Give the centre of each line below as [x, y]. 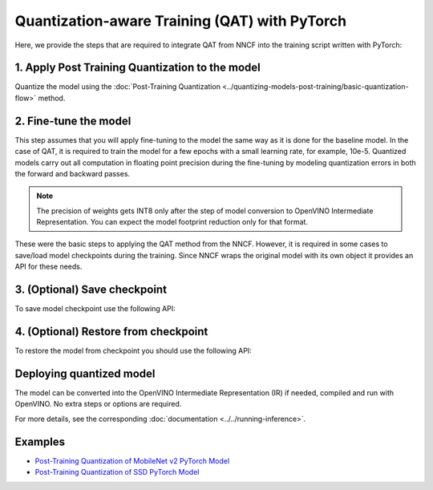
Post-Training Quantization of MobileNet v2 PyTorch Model [132, 460]
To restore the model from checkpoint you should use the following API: [133, 351]
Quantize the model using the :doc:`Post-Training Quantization [117, 87]
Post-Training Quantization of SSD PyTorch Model [117, 472]
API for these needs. [49, 267]
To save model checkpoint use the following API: [95, 309]
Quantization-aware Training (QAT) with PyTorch [181, 21]
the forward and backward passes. [73, 173]
